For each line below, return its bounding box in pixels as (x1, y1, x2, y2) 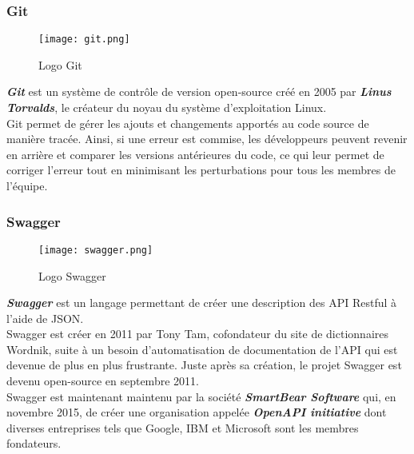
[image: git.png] (38, 34, 130, 46)
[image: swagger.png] (38, 244, 153, 256)
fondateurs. (6, 435, 62, 452)
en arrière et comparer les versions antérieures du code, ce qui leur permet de (6, 145, 384, 162)
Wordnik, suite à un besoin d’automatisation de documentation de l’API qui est (6, 340, 398, 357)
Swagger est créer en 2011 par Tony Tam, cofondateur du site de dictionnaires (6, 325, 389, 342)
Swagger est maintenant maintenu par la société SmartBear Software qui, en (6, 388, 396, 404)
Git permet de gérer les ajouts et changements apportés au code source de (6, 114, 369, 131)
